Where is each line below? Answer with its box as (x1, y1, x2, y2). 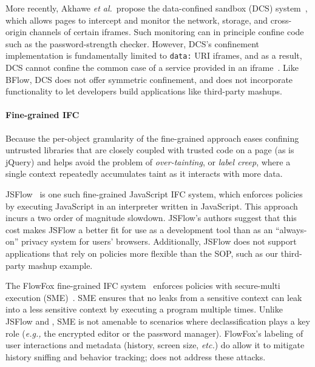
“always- (275, 223, 307, 236)
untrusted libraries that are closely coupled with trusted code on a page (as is (5, 144, 294, 156)
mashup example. (28, 259, 93, 271)
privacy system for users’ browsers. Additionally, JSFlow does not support (21, 235, 297, 248)
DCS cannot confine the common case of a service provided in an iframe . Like (5, 61, 299, 74)
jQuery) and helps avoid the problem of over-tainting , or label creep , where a (5, 155, 291, 168)
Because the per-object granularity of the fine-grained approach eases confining (5, 131, 299, 144)
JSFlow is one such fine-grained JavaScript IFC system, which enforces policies (5, 187, 303, 200)
